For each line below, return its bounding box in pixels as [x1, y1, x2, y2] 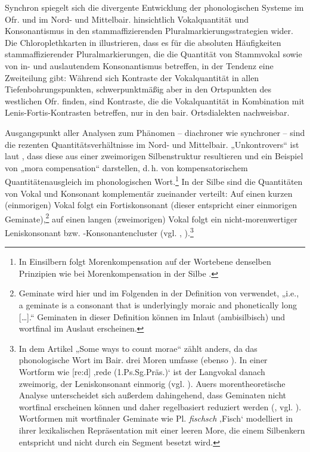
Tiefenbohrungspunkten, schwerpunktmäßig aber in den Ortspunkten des [5, 83, 271, 95]
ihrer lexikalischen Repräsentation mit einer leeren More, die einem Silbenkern [18, 423, 305, 436]
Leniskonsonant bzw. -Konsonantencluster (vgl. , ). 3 [5, 225, 194, 239]
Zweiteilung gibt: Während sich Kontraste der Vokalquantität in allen [5, 71, 259, 83]
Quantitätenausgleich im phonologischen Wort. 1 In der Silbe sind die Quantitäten [5, 174, 303, 187]
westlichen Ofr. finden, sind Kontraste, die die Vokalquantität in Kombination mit [5, 94, 305, 107]
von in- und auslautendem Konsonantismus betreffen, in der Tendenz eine [5, 59, 274, 72]
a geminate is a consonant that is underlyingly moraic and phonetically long [18, 299, 297, 311]
